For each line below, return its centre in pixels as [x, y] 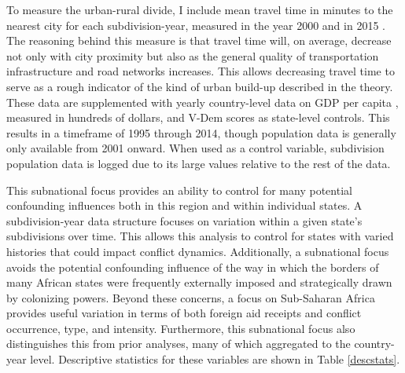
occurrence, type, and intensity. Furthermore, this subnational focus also [181, 328]
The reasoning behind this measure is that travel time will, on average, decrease [199, 40]
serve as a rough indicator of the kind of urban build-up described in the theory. [200, 86]
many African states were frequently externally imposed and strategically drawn [199, 282]
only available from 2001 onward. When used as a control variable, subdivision [195, 148]
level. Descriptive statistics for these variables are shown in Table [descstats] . [215, 359]
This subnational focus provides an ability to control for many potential [179, 190]
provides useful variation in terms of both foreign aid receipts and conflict [184, 313]
